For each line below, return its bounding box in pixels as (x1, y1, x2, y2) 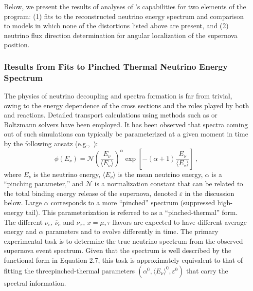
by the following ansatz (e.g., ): (4, 138, 98, 149)
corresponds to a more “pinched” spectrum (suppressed (51, 197, 216, 208)
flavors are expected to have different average (112, 216, 247, 227)
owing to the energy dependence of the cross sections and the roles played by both (4, 100, 249, 110)
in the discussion (184, 188, 235, 198)
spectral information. (4, 277, 66, 288)
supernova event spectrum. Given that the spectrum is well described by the (4, 245, 232, 255)
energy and (4, 226, 37, 236)
